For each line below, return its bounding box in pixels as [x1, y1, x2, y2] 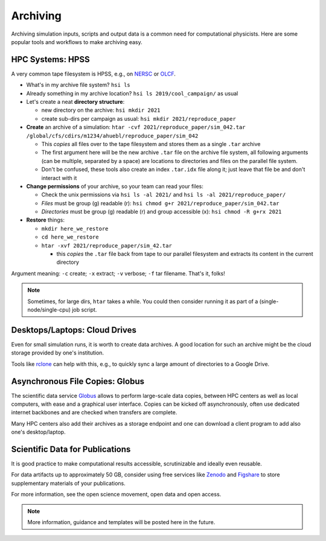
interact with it [41, 174, 77, 181]
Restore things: [26, 216, 65, 223]
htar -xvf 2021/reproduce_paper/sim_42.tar [41, 242, 172, 249]
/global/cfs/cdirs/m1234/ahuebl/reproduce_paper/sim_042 [26, 132, 199, 139]
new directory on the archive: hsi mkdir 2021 [41, 106, 161, 114]
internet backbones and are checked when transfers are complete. [11, 409, 177, 416]
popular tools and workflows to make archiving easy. [11, 38, 142, 45]
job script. [71, 306, 97, 313]
